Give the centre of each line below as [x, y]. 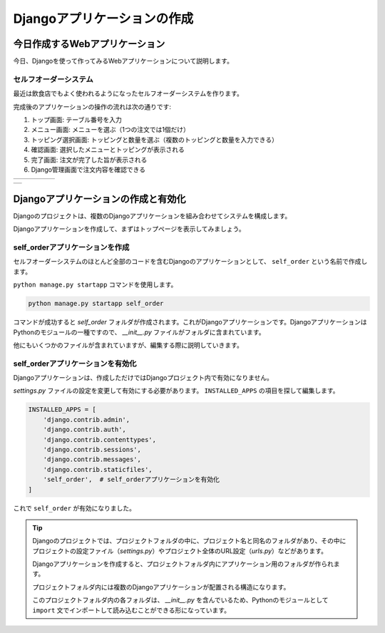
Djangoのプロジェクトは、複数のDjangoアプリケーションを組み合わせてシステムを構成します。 [152, 216]
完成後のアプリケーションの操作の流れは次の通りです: [92, 106]
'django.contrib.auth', [84, 430]
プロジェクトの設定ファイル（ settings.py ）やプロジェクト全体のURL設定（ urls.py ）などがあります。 [180, 551]
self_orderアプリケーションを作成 [71, 247]
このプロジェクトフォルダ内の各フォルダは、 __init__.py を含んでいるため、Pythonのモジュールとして [180, 600]
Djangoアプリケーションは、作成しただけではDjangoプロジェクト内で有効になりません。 [143, 378]
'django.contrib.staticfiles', [98, 469]
